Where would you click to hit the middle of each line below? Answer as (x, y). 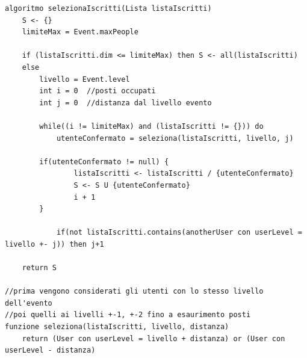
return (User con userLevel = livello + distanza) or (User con (153, 338)
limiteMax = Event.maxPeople (80, 32)
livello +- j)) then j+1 (54, 244)
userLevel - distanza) (50, 350)
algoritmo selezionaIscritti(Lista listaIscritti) (108, 8)
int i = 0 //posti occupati (98, 91)
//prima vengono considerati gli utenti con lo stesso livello (134, 292)
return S (39, 268)
